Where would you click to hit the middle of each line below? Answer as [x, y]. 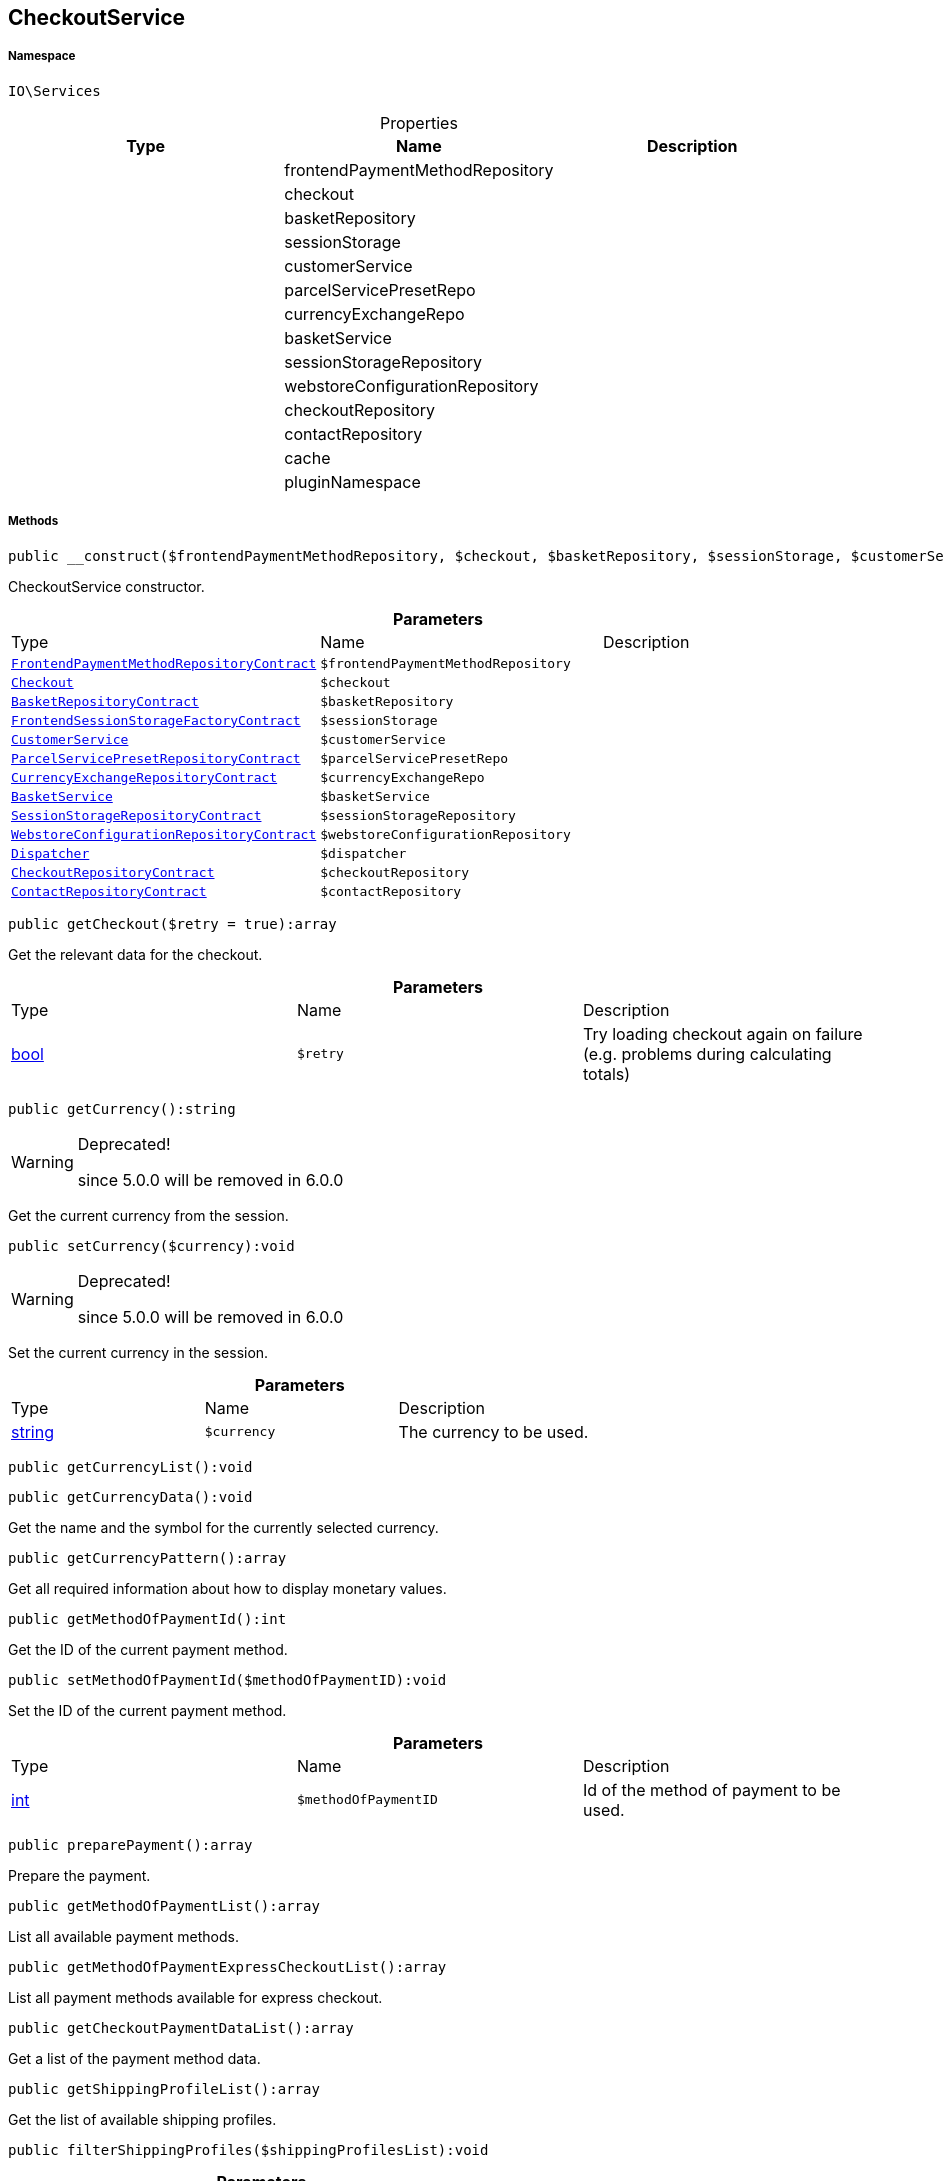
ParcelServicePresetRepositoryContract [156, 758]
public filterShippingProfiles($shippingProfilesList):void [248, 2149]
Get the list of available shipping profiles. [142, 2119]
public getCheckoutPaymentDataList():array [181, 2027]
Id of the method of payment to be [711, 1789]
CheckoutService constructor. [106, 586]
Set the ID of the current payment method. [147, 1710]
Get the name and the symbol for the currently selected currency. [223, 1527]
